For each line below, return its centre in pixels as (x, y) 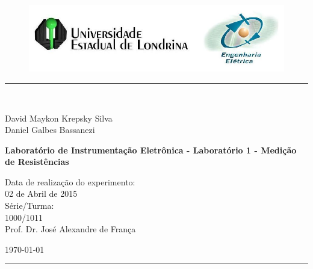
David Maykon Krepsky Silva (59, 118)
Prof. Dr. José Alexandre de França (70, 229)
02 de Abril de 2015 (41, 193)
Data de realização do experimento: (70, 181)
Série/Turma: (29, 206)
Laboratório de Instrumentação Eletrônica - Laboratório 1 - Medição (151, 150)
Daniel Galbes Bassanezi (50, 130)
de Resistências (37, 162)
